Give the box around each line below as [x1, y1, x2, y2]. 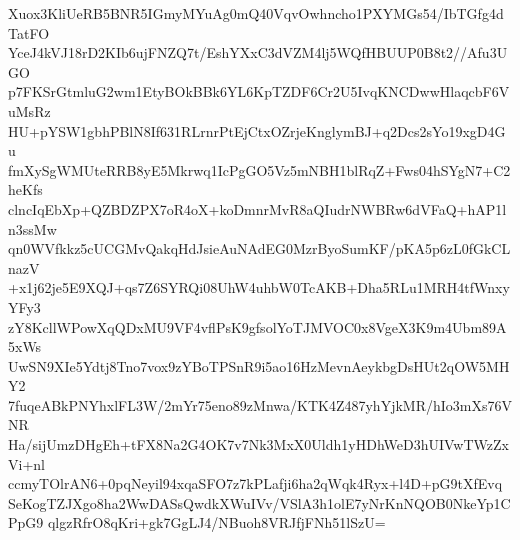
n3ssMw [8, 218, 57, 239]
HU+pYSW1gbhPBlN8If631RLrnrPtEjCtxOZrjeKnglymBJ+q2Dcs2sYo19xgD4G [8, 120, 506, 141]
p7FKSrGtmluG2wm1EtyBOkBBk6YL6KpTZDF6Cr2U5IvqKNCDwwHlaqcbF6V [8, 81, 510, 102]
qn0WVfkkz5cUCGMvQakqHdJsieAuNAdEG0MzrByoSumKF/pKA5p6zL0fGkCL [8, 238, 511, 259]
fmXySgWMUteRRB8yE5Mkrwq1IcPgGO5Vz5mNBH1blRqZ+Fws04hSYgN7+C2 [8, 159, 511, 180]
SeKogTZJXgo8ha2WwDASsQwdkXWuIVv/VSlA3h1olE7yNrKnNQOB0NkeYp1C [8, 492, 511, 513]
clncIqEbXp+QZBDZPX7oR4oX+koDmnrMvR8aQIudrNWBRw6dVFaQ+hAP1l [8, 198, 507, 219]
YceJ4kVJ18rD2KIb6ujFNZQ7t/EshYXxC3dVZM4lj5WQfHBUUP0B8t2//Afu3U [8, 42, 508, 63]
